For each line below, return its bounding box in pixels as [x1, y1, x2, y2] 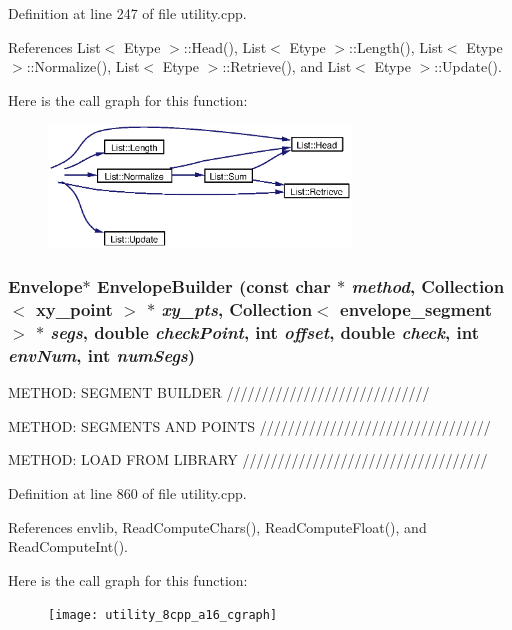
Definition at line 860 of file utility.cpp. [8, 483, 247, 504]
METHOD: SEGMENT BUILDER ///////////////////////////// [8, 382, 430, 403]
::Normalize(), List [26, 56, 140, 77]
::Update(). [434, 56, 502, 77]
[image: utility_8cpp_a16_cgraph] [48, 608, 278, 623]
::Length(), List [349, 36, 443, 57]
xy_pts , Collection [161, 297, 313, 322]
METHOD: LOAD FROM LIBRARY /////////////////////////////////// [8, 449, 488, 470]
